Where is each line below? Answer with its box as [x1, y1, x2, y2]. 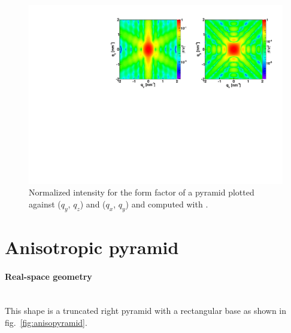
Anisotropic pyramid [5, 234, 179, 259]
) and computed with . [125, 197, 208, 210]
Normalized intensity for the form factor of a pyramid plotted [29, 186, 254, 198]
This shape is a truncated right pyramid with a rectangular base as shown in [5, 304, 287, 317]
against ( [29, 197, 61, 210]
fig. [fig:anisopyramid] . [5, 316, 87, 328]
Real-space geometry [5, 270, 92, 282]
